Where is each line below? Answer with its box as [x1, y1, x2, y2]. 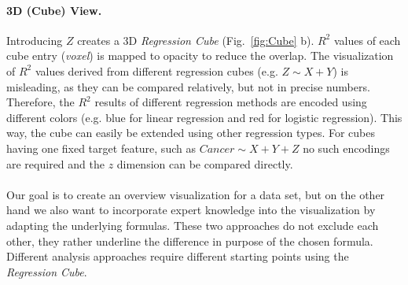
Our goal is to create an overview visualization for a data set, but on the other [6, 186, 385, 202]
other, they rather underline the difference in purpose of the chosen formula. [6, 232, 373, 249]
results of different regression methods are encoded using [94, 94, 367, 110]
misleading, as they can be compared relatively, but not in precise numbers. [6, 78, 370, 94]
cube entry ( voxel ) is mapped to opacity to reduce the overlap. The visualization [6, 47, 394, 64]
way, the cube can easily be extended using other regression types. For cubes [6, 124, 376, 141]
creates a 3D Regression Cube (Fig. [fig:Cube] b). [77, 31, 314, 48]
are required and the [6, 155, 105, 172]
